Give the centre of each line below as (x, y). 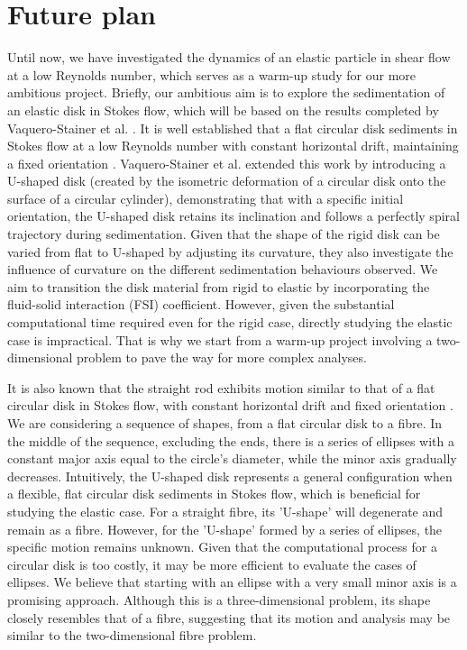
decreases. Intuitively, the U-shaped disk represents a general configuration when (230, 476)
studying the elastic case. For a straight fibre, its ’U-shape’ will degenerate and (225, 511)
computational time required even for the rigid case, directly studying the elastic (230, 322)
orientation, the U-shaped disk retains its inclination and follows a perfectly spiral (233, 216)
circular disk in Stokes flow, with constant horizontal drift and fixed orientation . (230, 405)
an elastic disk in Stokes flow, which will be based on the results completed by (223, 110)
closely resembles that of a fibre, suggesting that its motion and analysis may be (229, 617)
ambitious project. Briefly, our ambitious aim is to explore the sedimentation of (226, 92)
